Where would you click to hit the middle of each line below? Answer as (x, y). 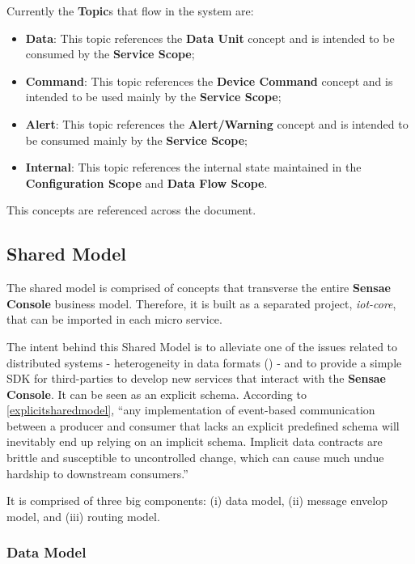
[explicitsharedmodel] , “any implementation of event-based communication (191, 410)
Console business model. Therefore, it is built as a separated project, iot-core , (201, 303)
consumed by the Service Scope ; (110, 54)
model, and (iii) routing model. (83, 516)
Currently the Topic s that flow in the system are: (130, 11)
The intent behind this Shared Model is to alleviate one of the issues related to (202, 346)
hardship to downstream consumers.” (97, 473)
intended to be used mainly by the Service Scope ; (153, 97)
